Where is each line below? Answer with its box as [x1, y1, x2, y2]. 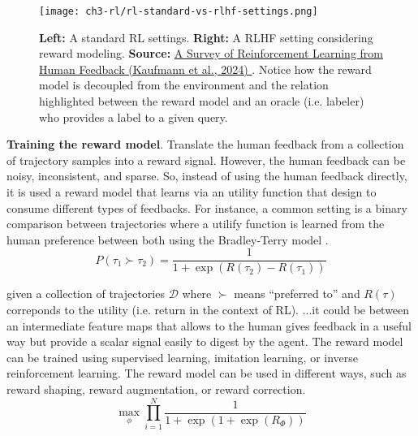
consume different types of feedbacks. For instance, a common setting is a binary [6, 199, 407, 216]
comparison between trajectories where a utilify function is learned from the [6, 215, 385, 232]
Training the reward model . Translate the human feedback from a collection [6, 136, 404, 153]
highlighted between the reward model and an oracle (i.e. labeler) [39, 93, 364, 110]
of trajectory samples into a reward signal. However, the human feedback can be [6, 151, 406, 168]
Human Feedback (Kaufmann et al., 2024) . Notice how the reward [39, 60, 372, 77]
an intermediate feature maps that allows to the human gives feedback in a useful [6, 317, 412, 334]
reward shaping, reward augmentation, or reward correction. [6, 381, 306, 397]
